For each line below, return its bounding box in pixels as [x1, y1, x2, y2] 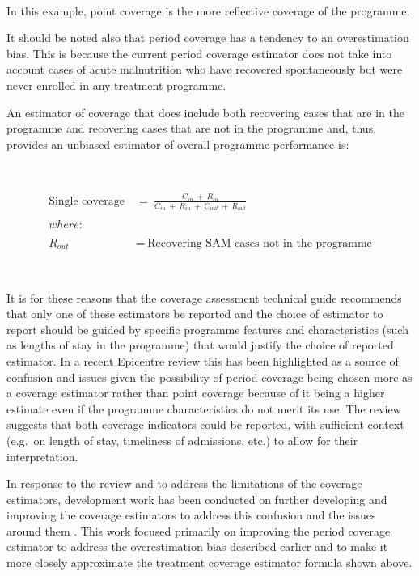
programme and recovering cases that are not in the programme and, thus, [6, 120, 377, 137]
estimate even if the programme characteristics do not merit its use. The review [6, 400, 401, 417]
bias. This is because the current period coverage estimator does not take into [6, 44, 392, 61]
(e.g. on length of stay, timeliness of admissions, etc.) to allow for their [6, 431, 358, 448]
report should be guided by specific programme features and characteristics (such [6, 320, 408, 337]
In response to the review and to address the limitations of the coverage [6, 475, 362, 492]
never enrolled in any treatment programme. [6, 76, 226, 93]
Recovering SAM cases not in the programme [147, 237, 372, 249]
